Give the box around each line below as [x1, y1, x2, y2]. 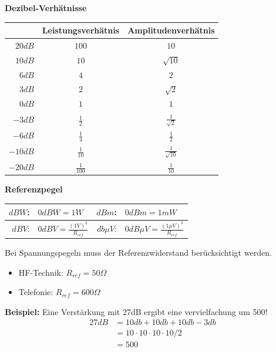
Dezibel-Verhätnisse [5, 2, 87, 13]
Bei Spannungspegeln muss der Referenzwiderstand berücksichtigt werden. [5, 246, 272, 259]
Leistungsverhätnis [42, 24, 120, 36]
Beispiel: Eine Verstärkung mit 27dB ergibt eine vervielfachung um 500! [5, 305, 268, 317]
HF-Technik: [18, 266, 63, 278]
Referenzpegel [5, 183, 63, 195]
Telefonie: [18, 286, 53, 298]
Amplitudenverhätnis [127, 24, 215, 36]
